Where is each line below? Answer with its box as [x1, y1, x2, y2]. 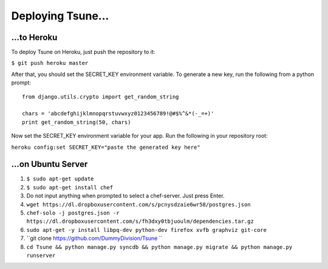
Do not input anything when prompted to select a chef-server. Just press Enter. [26, 192, 225, 200]
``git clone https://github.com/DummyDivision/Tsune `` [26, 234, 163, 242]
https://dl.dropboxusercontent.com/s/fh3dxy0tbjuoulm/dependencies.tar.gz [26, 218, 255, 225]
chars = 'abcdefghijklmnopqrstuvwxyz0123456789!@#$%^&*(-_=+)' [22, 110, 214, 117]
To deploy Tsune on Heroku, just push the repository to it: [11, 49, 155, 56]
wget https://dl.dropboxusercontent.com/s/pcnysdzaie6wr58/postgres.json [26, 201, 251, 208]
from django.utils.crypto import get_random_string [22, 93, 179, 100]
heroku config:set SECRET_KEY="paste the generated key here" [11, 143, 200, 151]
